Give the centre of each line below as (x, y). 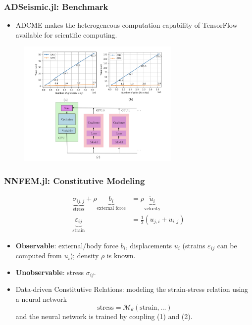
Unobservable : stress (50, 272)
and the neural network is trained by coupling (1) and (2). (104, 316)
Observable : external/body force (67, 245)
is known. (121, 255)
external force (111, 209)
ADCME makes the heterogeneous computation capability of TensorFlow (126, 25)
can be (227, 245)
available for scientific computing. (66, 34)
